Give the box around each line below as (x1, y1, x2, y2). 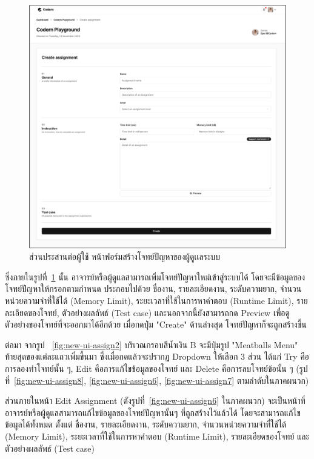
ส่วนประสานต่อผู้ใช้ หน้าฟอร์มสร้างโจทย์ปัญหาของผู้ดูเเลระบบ (29, 250, 221, 263)
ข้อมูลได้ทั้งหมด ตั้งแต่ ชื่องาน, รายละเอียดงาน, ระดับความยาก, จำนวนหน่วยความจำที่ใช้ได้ (5, 418, 287, 431)
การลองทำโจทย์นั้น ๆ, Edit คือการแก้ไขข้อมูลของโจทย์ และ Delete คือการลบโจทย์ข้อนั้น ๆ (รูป (5, 362, 308, 374)
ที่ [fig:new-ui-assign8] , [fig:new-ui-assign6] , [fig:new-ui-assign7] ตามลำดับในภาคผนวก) (5, 374, 309, 386)
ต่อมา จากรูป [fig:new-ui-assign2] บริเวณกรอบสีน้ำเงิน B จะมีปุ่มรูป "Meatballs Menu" (5, 338, 298, 351)
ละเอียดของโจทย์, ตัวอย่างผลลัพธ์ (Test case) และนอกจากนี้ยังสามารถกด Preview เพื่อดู (5, 306, 290, 319)
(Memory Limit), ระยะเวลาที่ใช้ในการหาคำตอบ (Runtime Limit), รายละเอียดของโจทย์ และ (5, 429, 310, 442)
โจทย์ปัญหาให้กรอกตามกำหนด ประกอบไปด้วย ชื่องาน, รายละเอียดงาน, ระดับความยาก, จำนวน (5, 282, 302, 295)
